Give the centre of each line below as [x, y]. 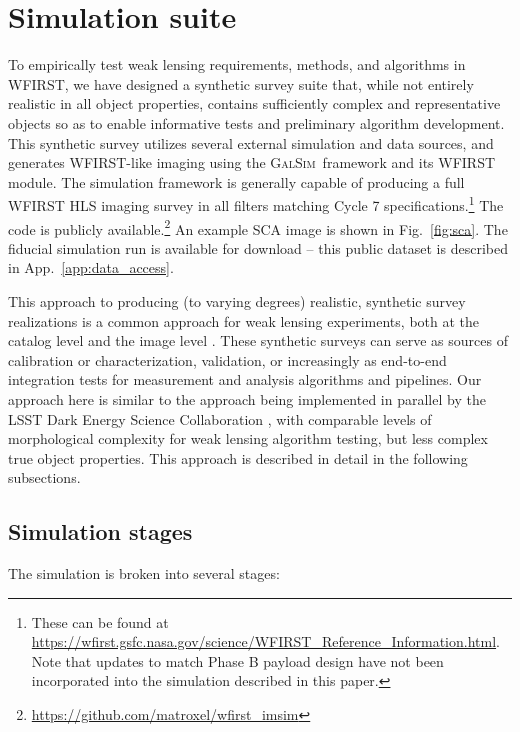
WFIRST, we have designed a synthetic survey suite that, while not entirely [241, 83]
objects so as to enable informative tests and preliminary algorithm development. [256, 122]
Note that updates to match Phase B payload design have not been [237, 660]
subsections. [44, 477]
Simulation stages [100, 531]
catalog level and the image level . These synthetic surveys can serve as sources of [258, 340]
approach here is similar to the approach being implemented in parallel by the [247, 398]
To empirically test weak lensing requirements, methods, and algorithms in [237, 64]
